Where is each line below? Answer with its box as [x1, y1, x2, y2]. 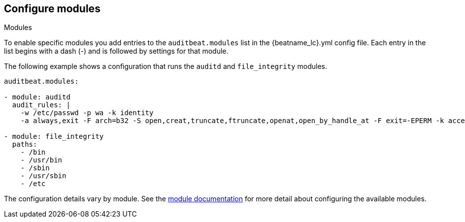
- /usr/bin [20, 156, 63, 164]
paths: [12, 140, 37, 149]
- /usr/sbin [20, 172, 66, 180]
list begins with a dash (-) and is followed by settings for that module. [4, 47, 229, 56]
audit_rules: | [12, 101, 70, 109]
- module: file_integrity [4, 132, 104, 141]
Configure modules [4, 2, 100, 15]
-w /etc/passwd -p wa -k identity [20, 109, 154, 117]
